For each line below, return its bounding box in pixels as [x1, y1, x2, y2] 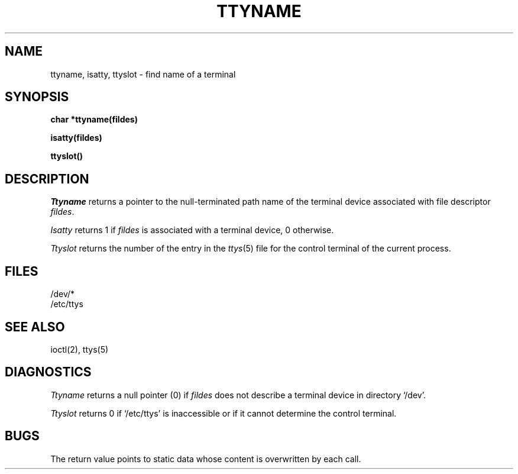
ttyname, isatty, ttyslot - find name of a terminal [50, 69, 236, 79]
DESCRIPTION [5, 171, 89, 186]
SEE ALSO [5, 319, 65, 334]
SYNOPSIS [5, 89, 69, 105]
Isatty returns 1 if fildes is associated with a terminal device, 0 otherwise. [50, 225, 334, 236]
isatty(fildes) [50, 133, 102, 143]
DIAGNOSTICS [5, 365, 92, 380]
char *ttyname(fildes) [50, 114, 138, 125]
